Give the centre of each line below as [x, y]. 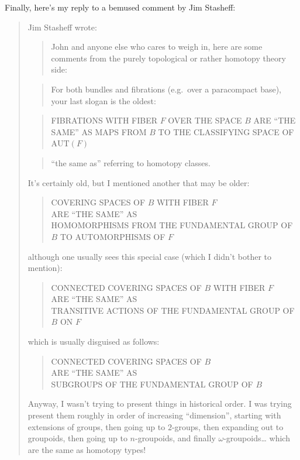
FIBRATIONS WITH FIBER [104, 120]
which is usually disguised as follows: [94, 341]
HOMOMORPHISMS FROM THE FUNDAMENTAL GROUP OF [172, 225]
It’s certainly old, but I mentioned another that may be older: [139, 182]
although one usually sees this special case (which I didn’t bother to [150, 256]
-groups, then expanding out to [227, 426]
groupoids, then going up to [77, 438]
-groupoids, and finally [175, 438]
